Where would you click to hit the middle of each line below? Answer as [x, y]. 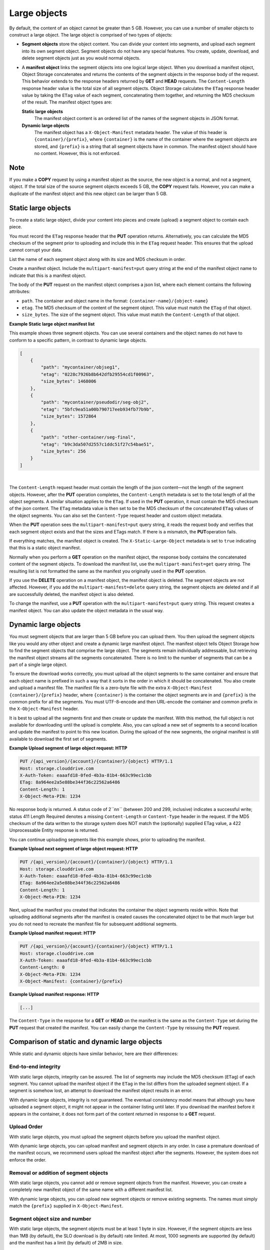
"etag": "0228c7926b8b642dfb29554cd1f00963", [97, 374]
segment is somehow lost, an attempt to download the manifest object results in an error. [101, 1090]
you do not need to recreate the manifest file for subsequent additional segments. [93, 924]
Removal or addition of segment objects [59, 1172]
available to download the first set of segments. [58, 739]
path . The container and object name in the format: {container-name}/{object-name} [115, 300]
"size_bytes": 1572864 [69, 416]
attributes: [20, 291]
